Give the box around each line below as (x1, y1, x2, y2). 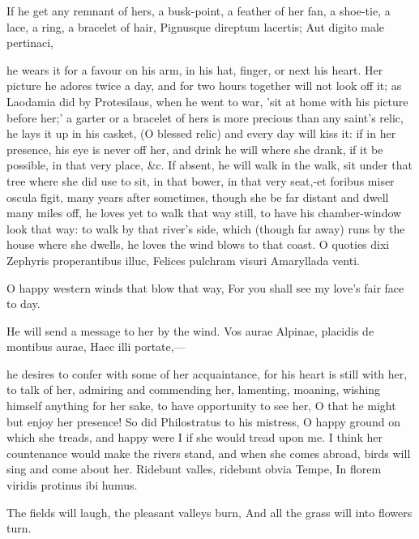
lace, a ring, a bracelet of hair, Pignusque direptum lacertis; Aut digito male (6, 18, 385, 35)
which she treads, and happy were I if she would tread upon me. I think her (6, 429, 383, 446)
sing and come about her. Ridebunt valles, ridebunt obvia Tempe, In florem (6, 460, 382, 477)
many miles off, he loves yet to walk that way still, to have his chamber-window (6, 204, 402, 221)
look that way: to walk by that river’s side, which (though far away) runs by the (6, 220, 405, 237)
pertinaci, (6, 34, 54, 51)
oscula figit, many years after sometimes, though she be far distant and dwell (6, 188, 389, 205)
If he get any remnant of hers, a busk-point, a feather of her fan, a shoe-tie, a (6, 2, 391, 19)
